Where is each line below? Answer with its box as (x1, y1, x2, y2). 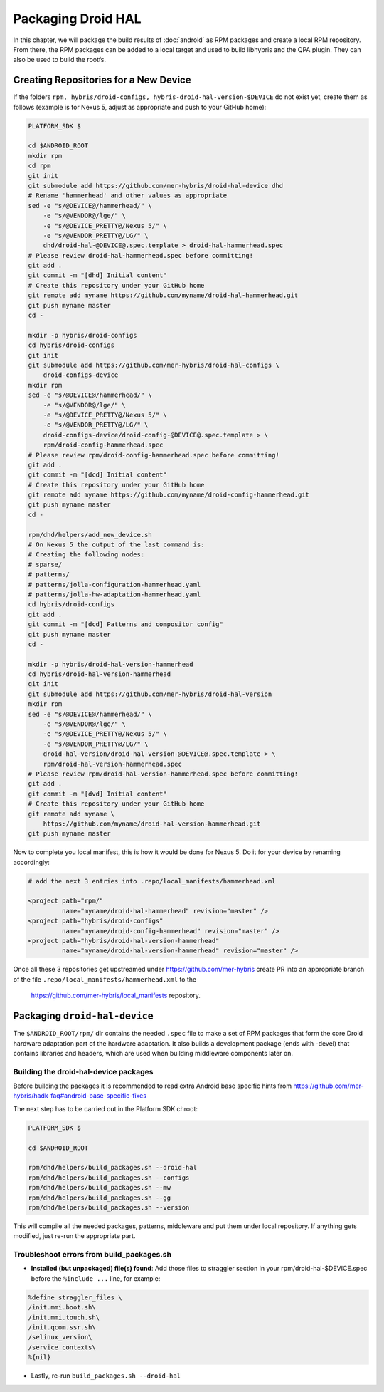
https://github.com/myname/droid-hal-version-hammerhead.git (43, 819, 261, 828)
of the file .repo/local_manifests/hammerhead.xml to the (13, 975, 197, 983)
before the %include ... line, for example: (31, 1274, 161, 1282)
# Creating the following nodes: (28, 551, 145, 559)
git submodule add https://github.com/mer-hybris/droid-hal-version (28, 690, 272, 698)
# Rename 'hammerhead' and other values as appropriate (28, 192, 228, 199)
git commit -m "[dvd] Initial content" (28, 789, 167, 798)
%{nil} (28, 1354, 51, 1361)
